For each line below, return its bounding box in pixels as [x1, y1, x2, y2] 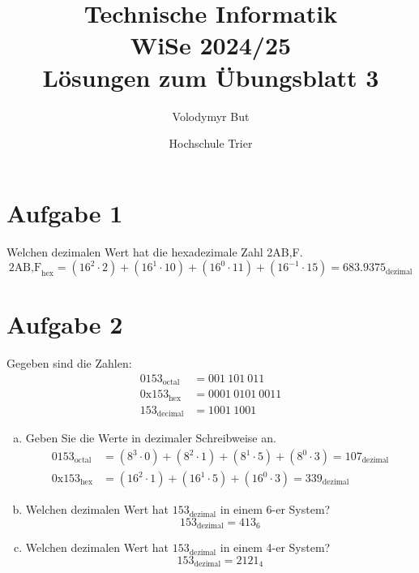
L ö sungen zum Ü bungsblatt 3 [42, 60, 379, 93]
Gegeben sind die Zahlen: [6, 355, 132, 372]
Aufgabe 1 [6, 196, 123, 229]
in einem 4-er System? [220, 539, 331, 556]
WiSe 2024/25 [130, 28, 292, 62]
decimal [156, 410, 184, 419]
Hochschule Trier [169, 135, 253, 152]
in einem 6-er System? [220, 501, 331, 518]
